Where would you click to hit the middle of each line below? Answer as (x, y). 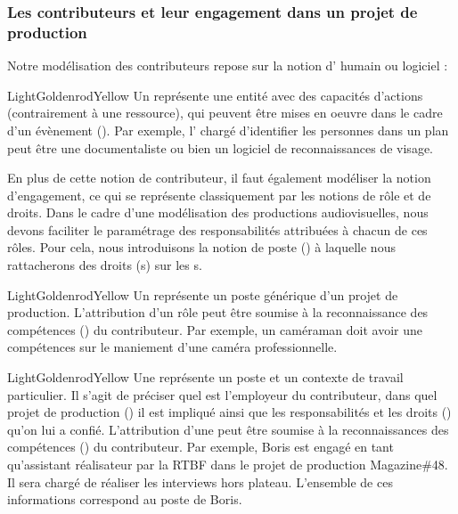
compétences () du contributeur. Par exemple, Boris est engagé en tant (200, 447)
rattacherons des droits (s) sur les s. (105, 265)
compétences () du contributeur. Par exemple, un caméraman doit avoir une (215, 329)
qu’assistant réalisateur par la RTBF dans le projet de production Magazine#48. (228, 465)
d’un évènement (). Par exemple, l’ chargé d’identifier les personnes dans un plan (228, 130)
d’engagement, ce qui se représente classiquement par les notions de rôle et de (219, 195)
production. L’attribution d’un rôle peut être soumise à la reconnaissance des (218, 312)
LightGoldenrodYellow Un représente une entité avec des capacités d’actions (215, 95)
